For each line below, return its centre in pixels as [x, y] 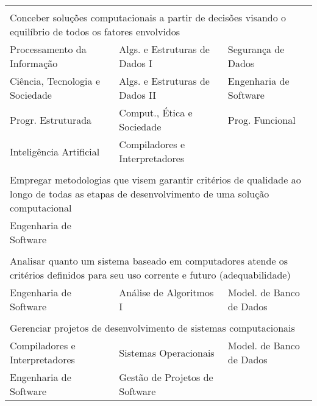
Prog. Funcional [262, 119]
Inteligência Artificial [55, 151]
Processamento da [48, 49]
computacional [41, 208]
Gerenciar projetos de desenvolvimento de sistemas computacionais [152, 328]
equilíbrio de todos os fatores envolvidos [95, 31]
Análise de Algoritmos [166, 292]
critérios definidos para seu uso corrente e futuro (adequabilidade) [150, 275]
